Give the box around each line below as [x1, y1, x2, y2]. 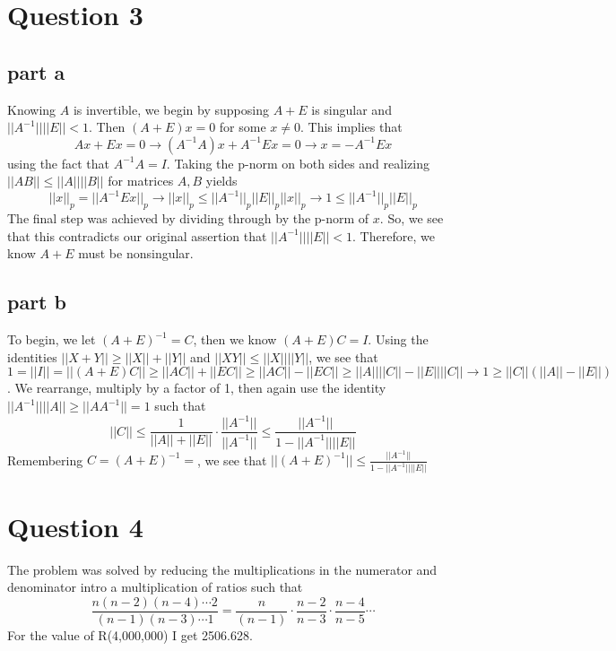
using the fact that [7, 153, 110, 172]
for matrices [108, 171, 174, 190]
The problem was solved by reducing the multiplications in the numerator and [7, 560, 438, 578]
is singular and [311, 100, 392, 118]
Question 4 [7, 508, 143, 544]
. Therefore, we [352, 226, 435, 245]
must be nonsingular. [78, 244, 194, 263]
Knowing [7, 100, 56, 118]
